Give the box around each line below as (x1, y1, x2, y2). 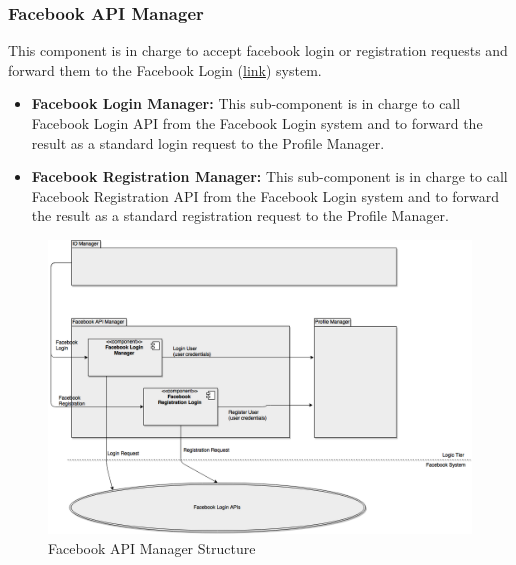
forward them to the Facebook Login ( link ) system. (8, 59, 322, 80)
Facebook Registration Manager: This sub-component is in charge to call (31, 166, 508, 187)
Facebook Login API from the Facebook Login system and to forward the (31, 113, 483, 133)
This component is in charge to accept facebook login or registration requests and (8, 40, 508, 61)
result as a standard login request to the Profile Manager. (31, 132, 385, 153)
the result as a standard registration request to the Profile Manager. (31, 205, 449, 226)
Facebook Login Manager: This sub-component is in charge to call (31, 93, 461, 114)
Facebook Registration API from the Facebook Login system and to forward (31, 185, 500, 206)
